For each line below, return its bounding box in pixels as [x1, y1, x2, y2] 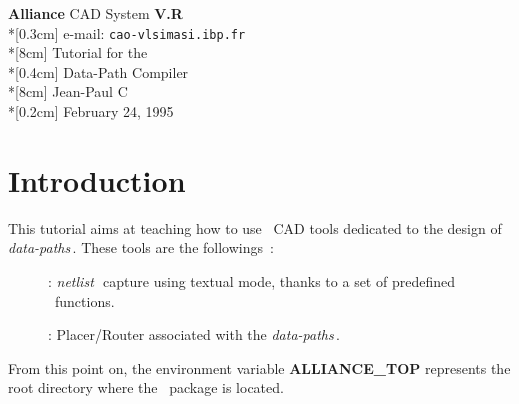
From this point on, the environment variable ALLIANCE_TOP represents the [8, 357, 511, 378]
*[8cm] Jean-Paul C [8, 81, 128, 102]
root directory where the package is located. [8, 377, 284, 398]
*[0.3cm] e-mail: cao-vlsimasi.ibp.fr [8, 22, 246, 43]
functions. [54, 290, 115, 311]
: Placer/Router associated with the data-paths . [48, 324, 340, 345]
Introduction [8, 159, 186, 200]
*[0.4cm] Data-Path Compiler [8, 61, 189, 82]
